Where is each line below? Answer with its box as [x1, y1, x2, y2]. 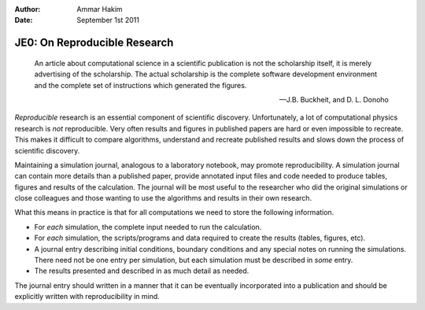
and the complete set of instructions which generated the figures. [34, 80, 247, 90]
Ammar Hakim [76, 5, 123, 13]
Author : [14, 5, 41, 13]
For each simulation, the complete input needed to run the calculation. [34, 222, 262, 231]
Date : [14, 16, 33, 25]
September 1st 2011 [76, 16, 139, 25]
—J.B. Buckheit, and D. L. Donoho [279, 94, 389, 104]
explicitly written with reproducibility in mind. [14, 292, 161, 301]
